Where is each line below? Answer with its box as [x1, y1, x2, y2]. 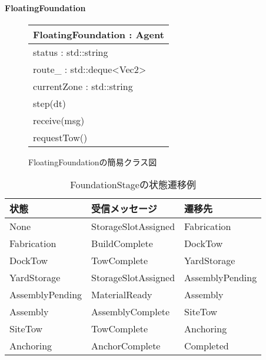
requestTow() [33, 130, 88, 144]
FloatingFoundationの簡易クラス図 [28, 155, 157, 168]
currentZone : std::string [33, 79, 133, 93]
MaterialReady [91, 288, 152, 302]
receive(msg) [33, 113, 85, 127]
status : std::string [33, 45, 108, 59]
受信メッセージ [91, 202, 157, 216]
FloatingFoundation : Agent [33, 27, 164, 41]
